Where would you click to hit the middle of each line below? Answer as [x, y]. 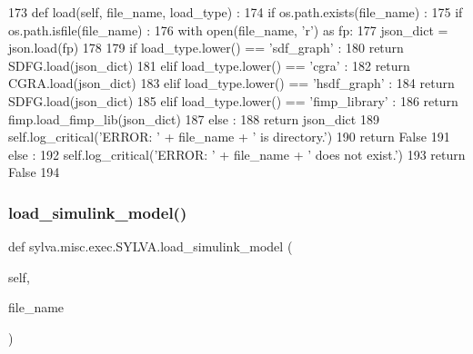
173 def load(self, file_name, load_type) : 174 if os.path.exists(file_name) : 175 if [236, 12]
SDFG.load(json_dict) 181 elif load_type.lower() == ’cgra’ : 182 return [209, 65]
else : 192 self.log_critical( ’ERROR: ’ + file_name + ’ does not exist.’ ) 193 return [237, 154]
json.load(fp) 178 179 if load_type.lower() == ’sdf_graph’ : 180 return [206, 48]
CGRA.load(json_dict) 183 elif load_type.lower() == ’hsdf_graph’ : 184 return [231, 83]
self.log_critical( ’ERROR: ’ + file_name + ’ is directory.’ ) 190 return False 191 [229, 137]
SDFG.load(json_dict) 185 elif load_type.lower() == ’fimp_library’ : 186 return [233, 100]
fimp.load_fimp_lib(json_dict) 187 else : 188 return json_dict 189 [194, 118]
